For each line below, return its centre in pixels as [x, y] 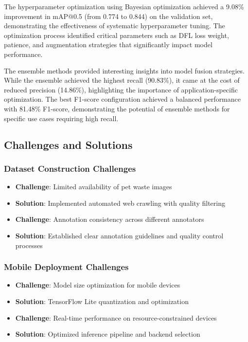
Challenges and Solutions [68, 144]
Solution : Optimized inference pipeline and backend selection [108, 334]
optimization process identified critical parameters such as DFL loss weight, [116, 35]
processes [29, 245]
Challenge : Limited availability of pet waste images [94, 187]
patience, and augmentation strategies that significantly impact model [108, 45]
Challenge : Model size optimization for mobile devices [98, 285]
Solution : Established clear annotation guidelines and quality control [119, 235]
